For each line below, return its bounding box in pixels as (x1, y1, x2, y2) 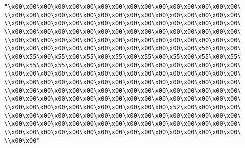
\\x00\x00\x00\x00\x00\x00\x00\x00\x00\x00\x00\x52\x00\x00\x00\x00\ (4, 103, 241, 111)
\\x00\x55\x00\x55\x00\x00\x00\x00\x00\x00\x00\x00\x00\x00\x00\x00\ (4, 61, 241, 69)
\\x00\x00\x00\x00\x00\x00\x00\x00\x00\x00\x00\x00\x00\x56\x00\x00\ (4, 45, 241, 52)
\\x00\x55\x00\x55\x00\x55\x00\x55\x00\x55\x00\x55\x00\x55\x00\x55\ (4, 53, 241, 60)
